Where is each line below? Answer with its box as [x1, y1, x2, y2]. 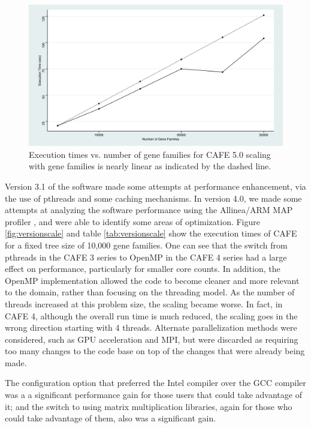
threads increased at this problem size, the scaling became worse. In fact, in [5, 297, 283, 310]
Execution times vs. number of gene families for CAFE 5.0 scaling [29, 148, 271, 160]
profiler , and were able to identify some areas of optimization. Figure [5, 215, 260, 228]
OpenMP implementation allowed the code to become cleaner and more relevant [5, 274, 300, 286]
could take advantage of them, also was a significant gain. [5, 412, 216, 424]
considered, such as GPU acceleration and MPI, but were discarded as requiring [5, 333, 298, 345]
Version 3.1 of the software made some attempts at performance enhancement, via [5, 179, 306, 192]
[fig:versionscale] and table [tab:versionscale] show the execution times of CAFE [5, 227, 297, 240]
